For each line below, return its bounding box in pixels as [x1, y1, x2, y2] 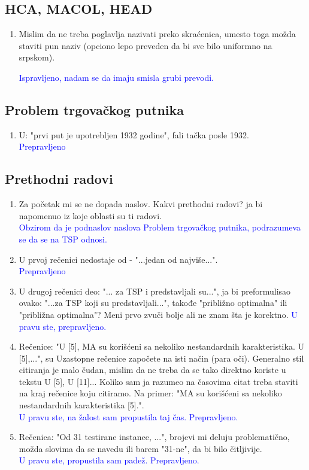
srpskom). [19, 51, 55, 63]
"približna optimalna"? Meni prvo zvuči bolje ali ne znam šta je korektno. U [19, 308, 298, 320]
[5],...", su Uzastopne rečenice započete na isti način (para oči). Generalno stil [19, 351, 304, 364]
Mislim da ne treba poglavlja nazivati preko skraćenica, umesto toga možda [19, 28, 296, 40]
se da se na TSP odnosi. [19, 232, 107, 245]
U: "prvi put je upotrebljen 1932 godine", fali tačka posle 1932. [19, 128, 249, 141]
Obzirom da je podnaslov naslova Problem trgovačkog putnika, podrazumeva [19, 221, 301, 234]
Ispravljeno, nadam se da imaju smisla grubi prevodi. [19, 71, 214, 83]
